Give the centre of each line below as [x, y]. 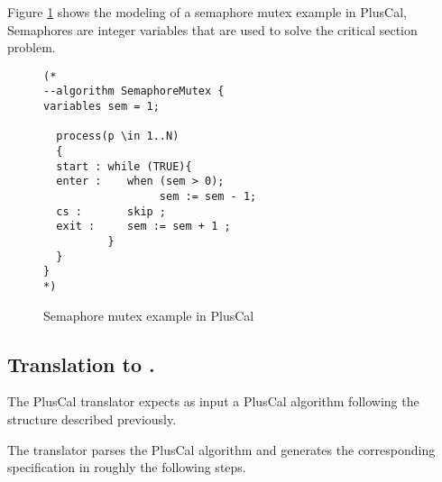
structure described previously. [92, 419]
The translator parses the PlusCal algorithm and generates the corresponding [221, 449]
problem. [32, 47]
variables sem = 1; [101, 107]
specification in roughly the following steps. [127, 467]
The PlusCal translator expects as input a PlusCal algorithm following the [213, 401]
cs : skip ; [111, 211]
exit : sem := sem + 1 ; [143, 227]
